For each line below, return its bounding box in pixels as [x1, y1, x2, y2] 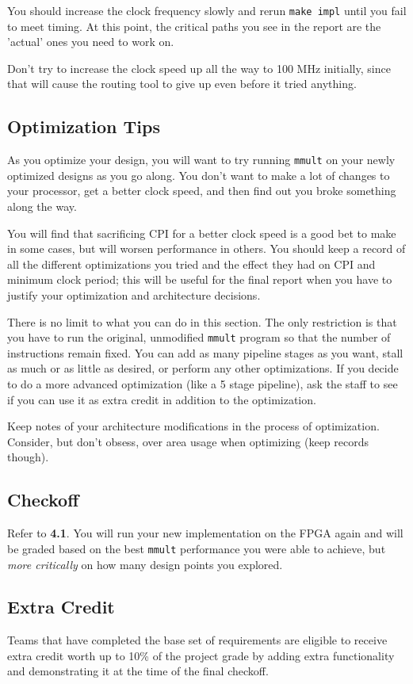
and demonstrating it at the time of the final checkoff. [7, 663, 269, 679]
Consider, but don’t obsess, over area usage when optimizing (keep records [7, 433, 369, 449]
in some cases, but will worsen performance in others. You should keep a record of [7, 240, 406, 257]
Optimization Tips [7, 114, 161, 139]
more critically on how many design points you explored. [7, 556, 283, 572]
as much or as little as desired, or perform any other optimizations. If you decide [7, 360, 399, 376]
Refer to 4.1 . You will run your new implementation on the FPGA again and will [7, 525, 403, 541]
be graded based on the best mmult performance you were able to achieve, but [7, 540, 386, 556]
